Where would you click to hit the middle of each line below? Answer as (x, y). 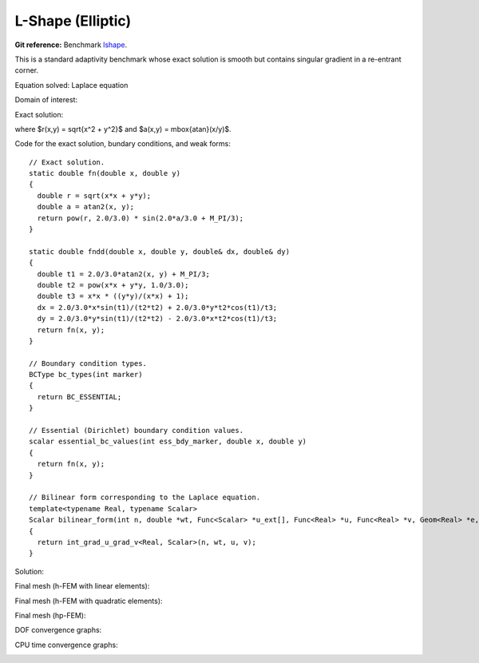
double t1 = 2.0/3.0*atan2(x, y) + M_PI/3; (124, 274)
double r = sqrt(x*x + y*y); (94, 195)
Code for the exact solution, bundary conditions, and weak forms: (123, 144)
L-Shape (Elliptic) (73, 21)
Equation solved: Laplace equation (71, 85)
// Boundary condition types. (88, 363)
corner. (27, 70)
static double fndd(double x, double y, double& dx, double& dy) (160, 251)
